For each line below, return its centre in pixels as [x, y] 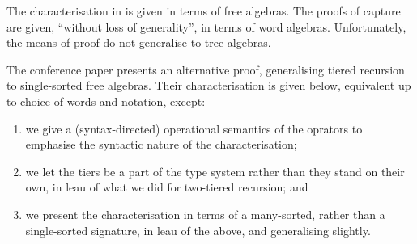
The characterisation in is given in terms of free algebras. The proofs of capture [204, 11]
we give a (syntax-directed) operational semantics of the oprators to [194, 128]
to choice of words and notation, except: [106, 101]
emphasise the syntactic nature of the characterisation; [161, 144]
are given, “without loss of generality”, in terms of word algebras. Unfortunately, [206, 26]
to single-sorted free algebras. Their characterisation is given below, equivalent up [209, 85]
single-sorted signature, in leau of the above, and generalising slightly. [198, 230]
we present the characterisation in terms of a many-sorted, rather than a [205, 214]
